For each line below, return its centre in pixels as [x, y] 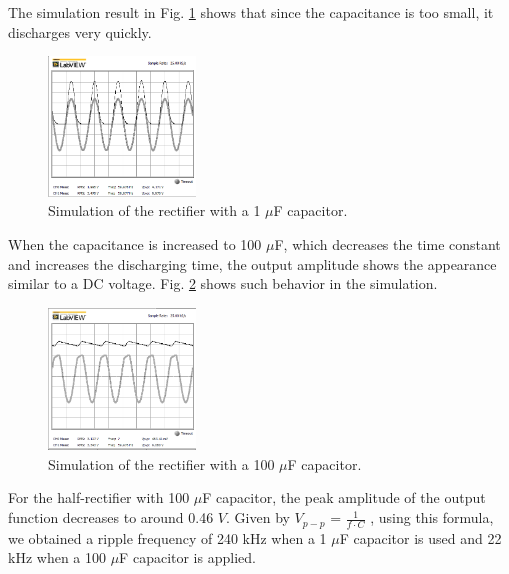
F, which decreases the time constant [387, 244]
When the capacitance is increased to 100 [135, 244]
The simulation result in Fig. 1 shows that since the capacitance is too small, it [251, 12]
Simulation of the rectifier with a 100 [161, 463]
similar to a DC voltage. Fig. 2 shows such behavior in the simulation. [223, 283]
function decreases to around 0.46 [111, 517]
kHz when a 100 [57, 557]
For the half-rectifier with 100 [99, 497]
